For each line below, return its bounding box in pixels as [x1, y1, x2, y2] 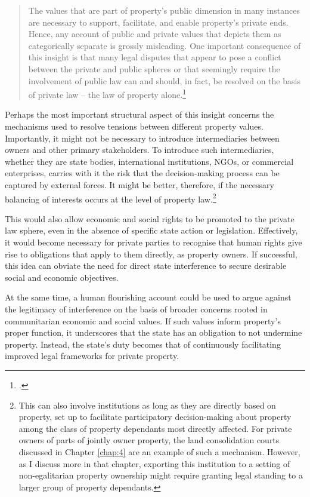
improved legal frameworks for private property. [5, 349, 179, 362]
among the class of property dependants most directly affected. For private [18, 422, 292, 434]
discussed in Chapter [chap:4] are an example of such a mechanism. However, [18, 445, 300, 458]
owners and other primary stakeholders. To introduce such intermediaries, [5, 143, 274, 156]
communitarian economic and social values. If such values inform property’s [5, 314, 281, 327]
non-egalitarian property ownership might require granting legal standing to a [18, 469, 303, 481]
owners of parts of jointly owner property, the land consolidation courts [18, 434, 280, 446]
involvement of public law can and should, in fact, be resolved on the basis [28, 74, 300, 87]
